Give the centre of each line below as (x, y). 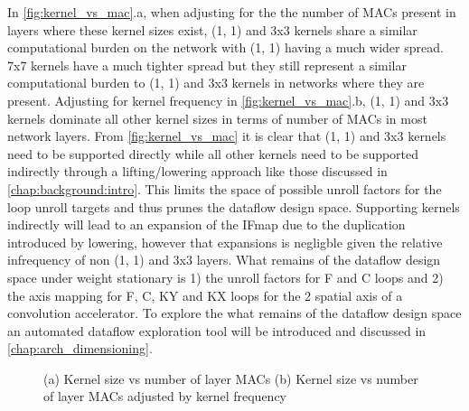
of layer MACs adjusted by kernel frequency (165, 396)
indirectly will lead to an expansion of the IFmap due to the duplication (206, 224)
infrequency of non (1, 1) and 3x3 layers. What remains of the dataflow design (224, 260)
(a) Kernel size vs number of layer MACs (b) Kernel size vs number (231, 378)
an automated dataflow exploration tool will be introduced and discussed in (217, 330)
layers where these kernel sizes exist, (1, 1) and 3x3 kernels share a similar (212, 29)
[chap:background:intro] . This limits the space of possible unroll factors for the (225, 188)
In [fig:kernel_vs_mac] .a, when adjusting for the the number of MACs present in (232, 12)
